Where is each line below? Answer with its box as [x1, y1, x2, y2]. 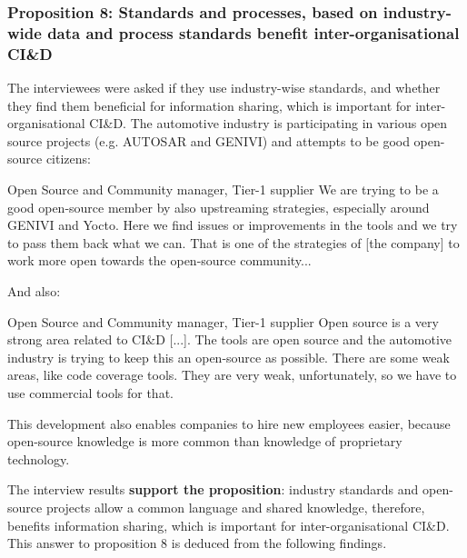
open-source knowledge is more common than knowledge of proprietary [7, 432, 402, 451]
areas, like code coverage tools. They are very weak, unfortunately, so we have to [7, 365, 457, 384]
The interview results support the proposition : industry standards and [7, 480, 419, 499]
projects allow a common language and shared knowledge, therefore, [45, 497, 425, 516]
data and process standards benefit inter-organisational [47, 21, 460, 44]
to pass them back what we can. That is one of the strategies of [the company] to [7, 233, 460, 252]
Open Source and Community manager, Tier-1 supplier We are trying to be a [7, 180, 439, 199]
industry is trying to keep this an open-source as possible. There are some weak [7, 347, 450, 366]
